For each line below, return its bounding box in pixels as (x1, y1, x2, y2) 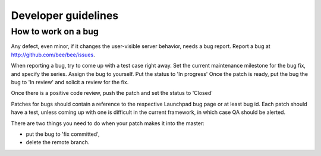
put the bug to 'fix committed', (26, 130, 100, 138)
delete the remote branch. (26, 139, 90, 146)
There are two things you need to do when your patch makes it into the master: (11, 119, 204, 127)
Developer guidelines (11, 9, 119, 22)
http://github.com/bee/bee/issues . (11, 51, 95, 58)
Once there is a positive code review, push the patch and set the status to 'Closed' (11, 90, 213, 97)
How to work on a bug (11, 26, 99, 37)
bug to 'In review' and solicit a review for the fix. (11, 78, 129, 85)
